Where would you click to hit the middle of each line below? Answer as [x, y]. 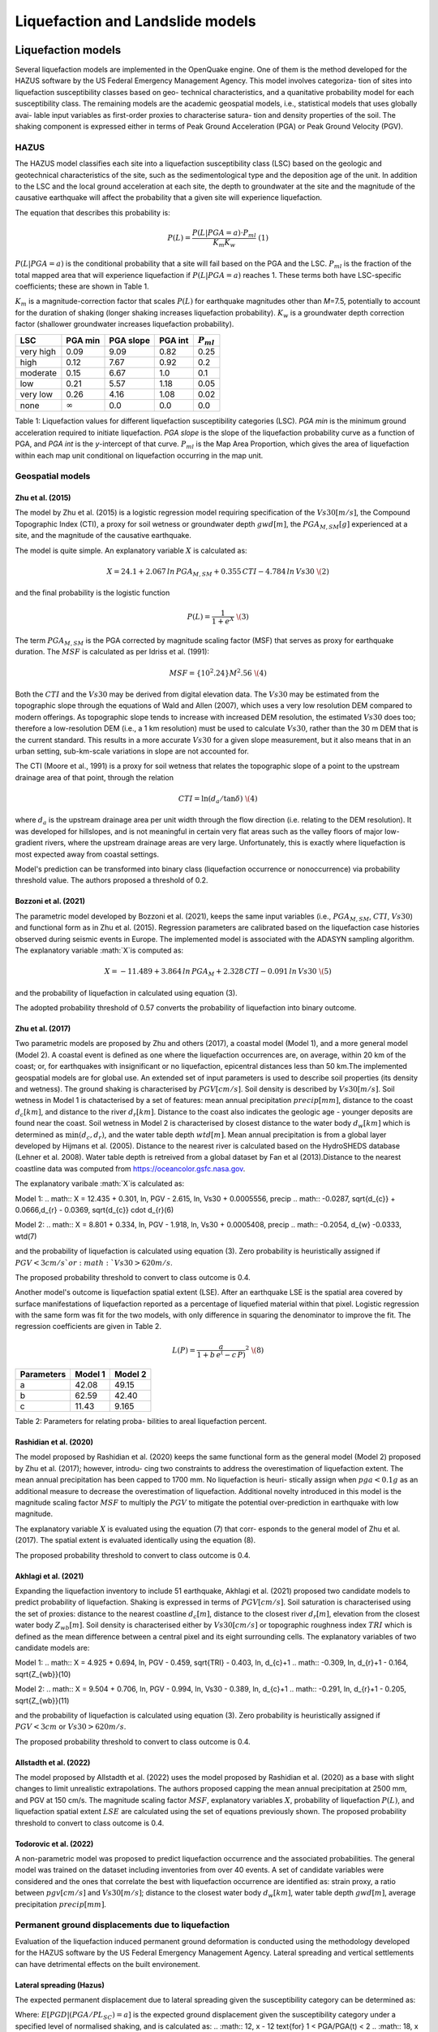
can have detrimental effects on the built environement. [107, 1964]
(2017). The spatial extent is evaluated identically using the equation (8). [135, 1540]
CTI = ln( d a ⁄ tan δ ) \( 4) [218, 799]
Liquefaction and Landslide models [135, 21]
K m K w [224, 243]
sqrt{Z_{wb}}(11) [42, 1700]
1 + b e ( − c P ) [221, 1354]
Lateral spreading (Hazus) [60, 1985]
